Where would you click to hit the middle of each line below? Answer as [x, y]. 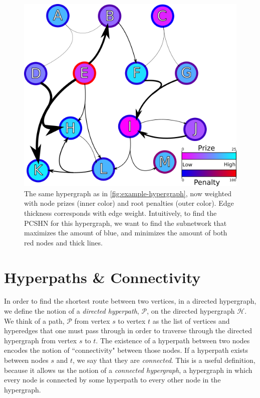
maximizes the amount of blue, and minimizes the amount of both [126, 233]
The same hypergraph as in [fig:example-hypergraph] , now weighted [128, 193]
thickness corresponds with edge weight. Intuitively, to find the [120, 213]
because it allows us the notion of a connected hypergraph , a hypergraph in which [128, 370]
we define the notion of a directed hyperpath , [72, 311]
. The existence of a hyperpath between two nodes [173, 340]
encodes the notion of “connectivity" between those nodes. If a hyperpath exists [126, 350]
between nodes [26, 360]
